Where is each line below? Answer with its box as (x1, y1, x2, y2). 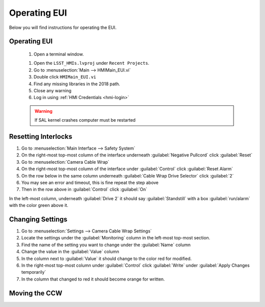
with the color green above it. (9, 203, 69, 208)
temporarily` (21, 269, 46, 275)
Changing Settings (9, 215, 68, 223)
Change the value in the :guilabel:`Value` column (21, 249, 120, 255)
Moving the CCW (9, 289, 62, 297)
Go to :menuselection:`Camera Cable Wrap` (21, 159, 110, 165)
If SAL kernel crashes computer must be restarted (34, 117, 136, 123)
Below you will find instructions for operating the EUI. (9, 25, 117, 30)
